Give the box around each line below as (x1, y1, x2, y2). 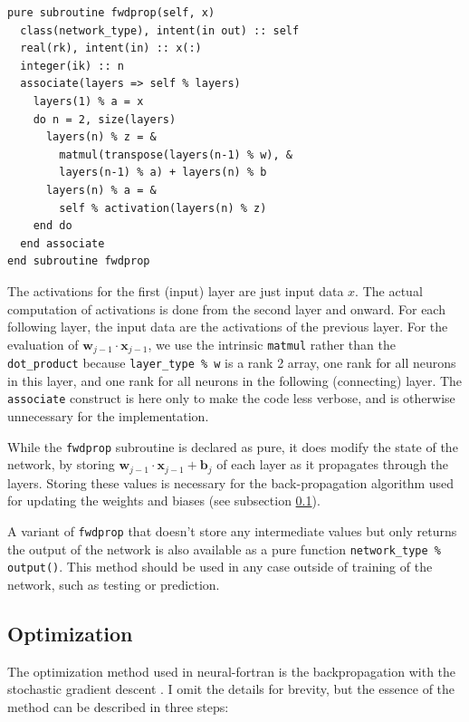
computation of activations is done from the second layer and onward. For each (7, 299, 445, 318)
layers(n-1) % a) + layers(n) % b (59, 166, 267, 179)
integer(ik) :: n (20, 59, 124, 72)
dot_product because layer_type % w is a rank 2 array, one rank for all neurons (7, 353, 456, 372)
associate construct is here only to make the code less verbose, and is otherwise (7, 389, 455, 408)
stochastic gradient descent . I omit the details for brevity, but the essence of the (7, 679, 455, 698)
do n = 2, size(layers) (33, 112, 177, 126)
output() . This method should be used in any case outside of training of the (7, 557, 433, 576)
